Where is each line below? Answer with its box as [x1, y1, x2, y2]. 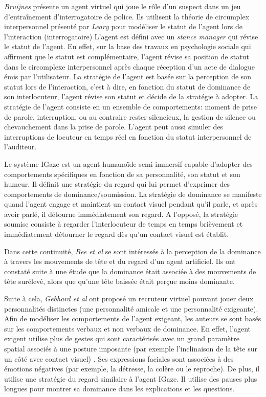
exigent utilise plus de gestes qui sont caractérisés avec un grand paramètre [4, 333, 239, 344]
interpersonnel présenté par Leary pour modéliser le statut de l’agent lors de [4, 21, 242, 32]
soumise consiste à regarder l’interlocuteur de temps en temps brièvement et [4, 218, 243, 229]
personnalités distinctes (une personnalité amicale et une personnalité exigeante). [4, 303, 258, 314]
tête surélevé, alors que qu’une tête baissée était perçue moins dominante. [4, 276, 235, 286]
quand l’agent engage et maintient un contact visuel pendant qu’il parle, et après [4, 198, 258, 209]
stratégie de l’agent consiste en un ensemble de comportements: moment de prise [4, 101, 257, 112]
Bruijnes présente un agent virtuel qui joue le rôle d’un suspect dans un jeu [4, 1, 241, 11]
